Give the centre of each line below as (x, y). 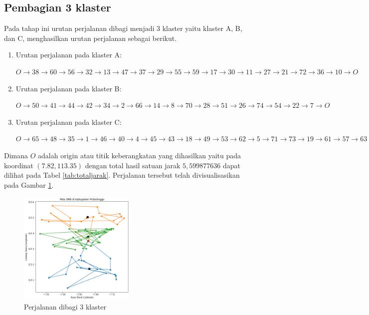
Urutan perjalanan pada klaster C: (69, 122)
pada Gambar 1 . (29, 184)
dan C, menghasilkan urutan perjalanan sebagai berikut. (91, 38)
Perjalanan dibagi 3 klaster (65, 307)
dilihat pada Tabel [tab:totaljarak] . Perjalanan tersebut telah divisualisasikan (122, 175)
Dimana (16, 155)
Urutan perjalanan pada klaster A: (69, 55)
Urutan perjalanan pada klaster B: (69, 88)
